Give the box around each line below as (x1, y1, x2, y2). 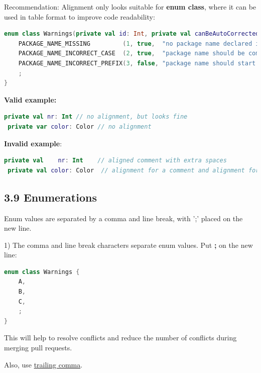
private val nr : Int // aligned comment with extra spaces (4, 157, 227, 164)
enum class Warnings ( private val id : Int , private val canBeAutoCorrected (4, 30, 259, 38)
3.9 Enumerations (4, 189, 97, 205)
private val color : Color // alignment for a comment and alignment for (8, 166, 259, 174)
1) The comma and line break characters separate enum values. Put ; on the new (4, 239, 253, 250)
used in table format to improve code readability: (4, 11, 155, 22)
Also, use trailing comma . (4, 359, 83, 369)
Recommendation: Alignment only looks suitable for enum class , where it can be (4, 2, 256, 12)
